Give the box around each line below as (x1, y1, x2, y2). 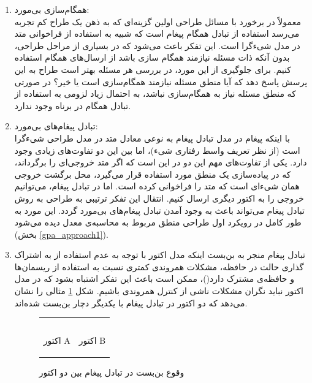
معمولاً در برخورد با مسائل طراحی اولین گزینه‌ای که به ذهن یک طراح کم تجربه (14, 15, 301, 28)
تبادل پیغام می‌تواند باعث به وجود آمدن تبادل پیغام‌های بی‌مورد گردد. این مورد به (14, 203, 305, 216)
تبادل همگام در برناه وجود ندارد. (14, 99, 131, 112)
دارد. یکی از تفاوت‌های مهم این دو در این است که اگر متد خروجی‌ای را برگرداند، (14, 156, 307, 169)
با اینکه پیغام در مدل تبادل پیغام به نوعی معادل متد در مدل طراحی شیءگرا (14, 131, 290, 144)
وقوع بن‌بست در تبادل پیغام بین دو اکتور (39, 365, 185, 378)
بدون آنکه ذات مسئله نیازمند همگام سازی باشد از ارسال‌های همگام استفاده (14, 51, 290, 64)
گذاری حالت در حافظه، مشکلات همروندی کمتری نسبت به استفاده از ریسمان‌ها (14, 260, 304, 273)
